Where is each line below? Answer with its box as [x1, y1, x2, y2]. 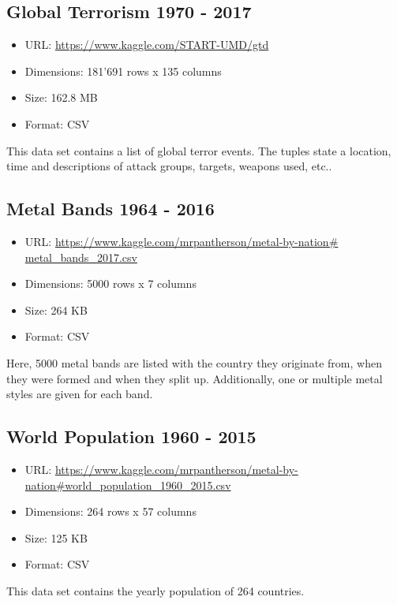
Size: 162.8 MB [24, 89, 98, 106]
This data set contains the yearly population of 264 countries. [6, 582, 305, 598]
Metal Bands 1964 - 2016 [6, 196, 215, 221]
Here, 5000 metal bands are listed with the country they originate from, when [6, 354, 382, 371]
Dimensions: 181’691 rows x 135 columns [24, 62, 222, 79]
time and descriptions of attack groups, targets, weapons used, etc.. [6, 158, 332, 174]
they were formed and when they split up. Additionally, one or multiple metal [6, 370, 383, 386]
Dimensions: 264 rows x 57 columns [24, 503, 197, 520]
